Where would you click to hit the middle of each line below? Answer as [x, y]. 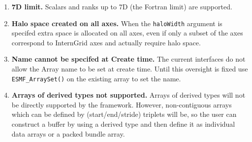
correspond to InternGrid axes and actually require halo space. [106, 42]
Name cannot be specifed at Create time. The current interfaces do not [128, 59]
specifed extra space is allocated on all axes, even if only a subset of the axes [127, 33]
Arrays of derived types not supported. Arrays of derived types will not [128, 95]
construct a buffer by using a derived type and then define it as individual [123, 124]
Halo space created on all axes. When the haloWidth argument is [117, 23]
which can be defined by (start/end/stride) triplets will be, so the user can [124, 114]
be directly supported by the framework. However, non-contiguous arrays [122, 104]
